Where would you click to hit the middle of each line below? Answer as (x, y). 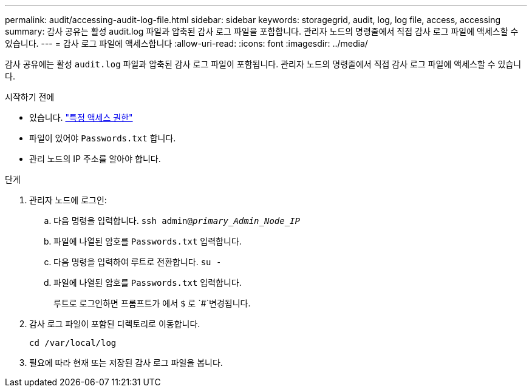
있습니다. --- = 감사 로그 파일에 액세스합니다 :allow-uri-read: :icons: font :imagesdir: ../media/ (186, 43)
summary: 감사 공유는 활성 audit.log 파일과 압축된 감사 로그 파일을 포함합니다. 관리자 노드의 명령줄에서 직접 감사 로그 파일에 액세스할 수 (262, 31)
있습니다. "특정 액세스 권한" (81, 117)
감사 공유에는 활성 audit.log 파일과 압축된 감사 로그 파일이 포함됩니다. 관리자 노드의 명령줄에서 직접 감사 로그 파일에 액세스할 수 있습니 (263, 64)
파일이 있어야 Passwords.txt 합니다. (103, 138)
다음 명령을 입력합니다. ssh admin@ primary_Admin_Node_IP (177, 221)
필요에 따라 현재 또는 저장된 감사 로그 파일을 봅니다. (126, 363)
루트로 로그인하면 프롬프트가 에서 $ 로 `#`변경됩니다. (152, 303)
